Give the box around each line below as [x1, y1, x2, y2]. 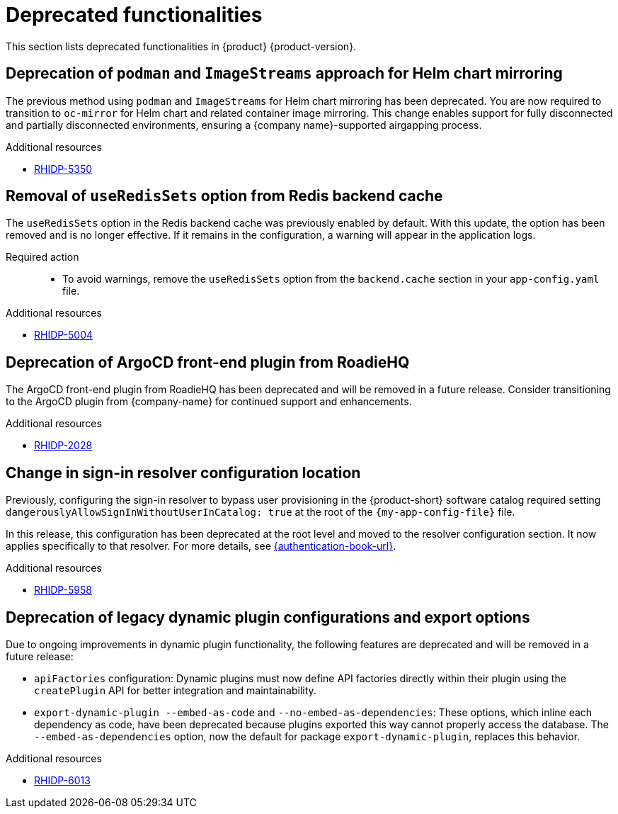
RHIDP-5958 [34, 584, 92, 597]
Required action [6, 251, 79, 264]
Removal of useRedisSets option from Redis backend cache [6, 187, 443, 205]
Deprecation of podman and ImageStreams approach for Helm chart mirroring [6, 64, 563, 83]
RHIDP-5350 [34, 162, 93, 175]
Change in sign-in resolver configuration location [6, 463, 361, 482]
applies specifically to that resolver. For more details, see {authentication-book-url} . [6, 540, 396, 553]
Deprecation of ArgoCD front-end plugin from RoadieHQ [6, 353, 410, 371]
